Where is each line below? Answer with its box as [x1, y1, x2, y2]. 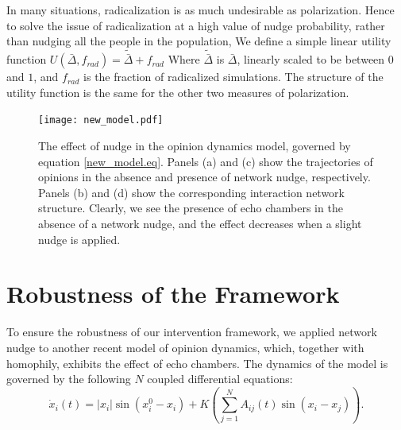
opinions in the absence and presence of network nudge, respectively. [38, 169, 371, 185]
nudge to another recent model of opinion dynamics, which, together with [6, 339, 364, 355]
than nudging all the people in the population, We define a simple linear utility [6, 33, 391, 49]
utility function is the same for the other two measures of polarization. [6, 83, 349, 100]
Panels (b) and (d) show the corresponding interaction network [38, 184, 345, 200]
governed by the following [6, 370, 131, 387]
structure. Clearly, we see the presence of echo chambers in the [38, 200, 343, 216]
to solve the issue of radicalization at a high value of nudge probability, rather [6, 17, 385, 33]
